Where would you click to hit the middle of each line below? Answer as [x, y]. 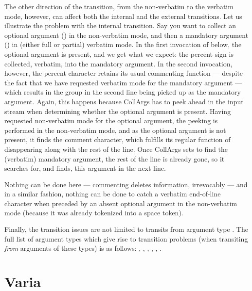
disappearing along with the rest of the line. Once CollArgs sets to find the [116, 149]
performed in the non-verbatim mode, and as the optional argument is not [115, 130]
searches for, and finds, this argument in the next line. [85, 168]
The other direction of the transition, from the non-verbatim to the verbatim [119, 6]
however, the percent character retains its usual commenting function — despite [124, 73]
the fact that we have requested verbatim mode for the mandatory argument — [123, 82]
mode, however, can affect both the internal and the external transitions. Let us [123, 16]
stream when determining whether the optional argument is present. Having [118, 111]
